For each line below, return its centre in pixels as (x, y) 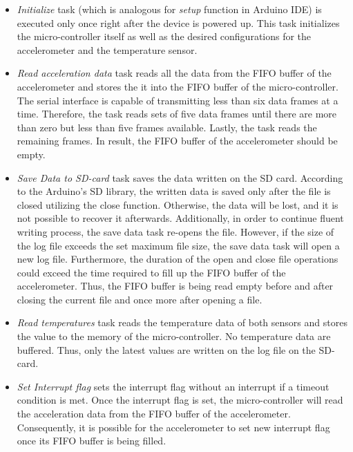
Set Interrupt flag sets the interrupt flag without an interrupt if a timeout (173, 386)
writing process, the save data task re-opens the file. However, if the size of (175, 231)
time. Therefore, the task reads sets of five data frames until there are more (177, 114)
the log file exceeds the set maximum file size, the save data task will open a (178, 245)
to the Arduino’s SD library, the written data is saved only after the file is (174, 191)
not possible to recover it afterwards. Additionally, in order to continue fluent (180, 218)
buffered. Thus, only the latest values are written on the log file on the (166, 349)
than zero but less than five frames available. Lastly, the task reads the (167, 127)
